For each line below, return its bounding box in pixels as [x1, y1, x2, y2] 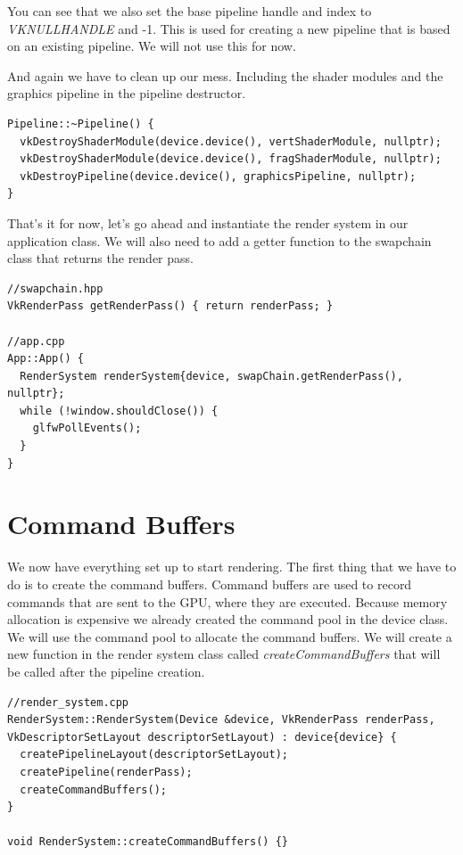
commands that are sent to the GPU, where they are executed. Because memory [7, 592, 448, 611]
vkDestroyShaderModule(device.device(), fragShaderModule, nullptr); [20, 152, 442, 166]
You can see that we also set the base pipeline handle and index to [7, 2, 372, 20]
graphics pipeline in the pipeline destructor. [7, 84, 246, 103]
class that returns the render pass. [7, 249, 194, 267]
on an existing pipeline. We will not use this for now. [7, 37, 296, 55]
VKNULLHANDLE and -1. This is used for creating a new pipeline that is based [7, 19, 451, 37]
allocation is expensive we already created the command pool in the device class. [7, 610, 449, 629]
